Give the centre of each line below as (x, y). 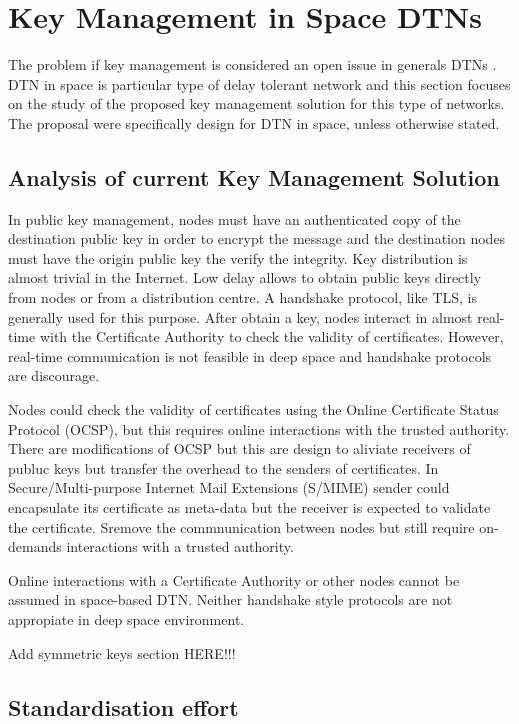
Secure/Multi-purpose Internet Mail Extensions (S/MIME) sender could (229, 487)
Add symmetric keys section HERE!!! (122, 652)
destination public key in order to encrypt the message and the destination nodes (257, 238)
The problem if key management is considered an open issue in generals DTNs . (252, 64)
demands (35, 546)
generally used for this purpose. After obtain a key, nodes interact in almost (240, 316)
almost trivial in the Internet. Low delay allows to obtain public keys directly (245, 277)
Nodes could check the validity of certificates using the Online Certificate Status (253, 409)
